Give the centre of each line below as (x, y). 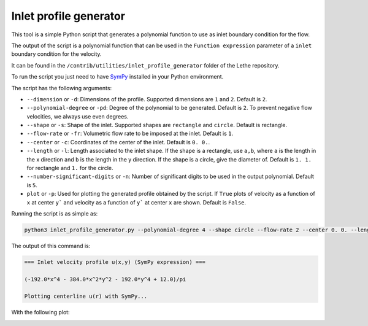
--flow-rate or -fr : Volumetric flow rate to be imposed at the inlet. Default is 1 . (130, 134)
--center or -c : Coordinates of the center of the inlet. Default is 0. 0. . (118, 142)
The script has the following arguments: (62, 88)
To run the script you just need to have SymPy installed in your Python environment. (117, 77)
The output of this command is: (51, 246)
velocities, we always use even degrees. (78, 116)
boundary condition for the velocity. (56, 54)
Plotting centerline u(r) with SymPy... (86, 297)
